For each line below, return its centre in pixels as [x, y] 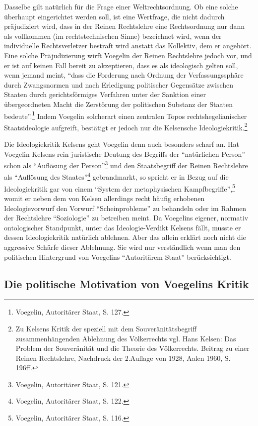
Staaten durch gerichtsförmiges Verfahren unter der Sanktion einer [105, 94]
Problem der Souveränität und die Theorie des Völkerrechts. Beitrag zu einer [132, 348]
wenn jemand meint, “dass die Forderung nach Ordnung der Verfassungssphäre [124, 75]
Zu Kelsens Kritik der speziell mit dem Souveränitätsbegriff [106, 328]
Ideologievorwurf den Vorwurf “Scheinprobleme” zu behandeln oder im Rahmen [125, 208]
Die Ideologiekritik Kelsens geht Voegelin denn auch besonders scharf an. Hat [122, 144]
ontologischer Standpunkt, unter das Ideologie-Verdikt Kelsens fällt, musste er [123, 227]
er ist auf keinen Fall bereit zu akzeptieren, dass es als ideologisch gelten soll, [121, 65]
